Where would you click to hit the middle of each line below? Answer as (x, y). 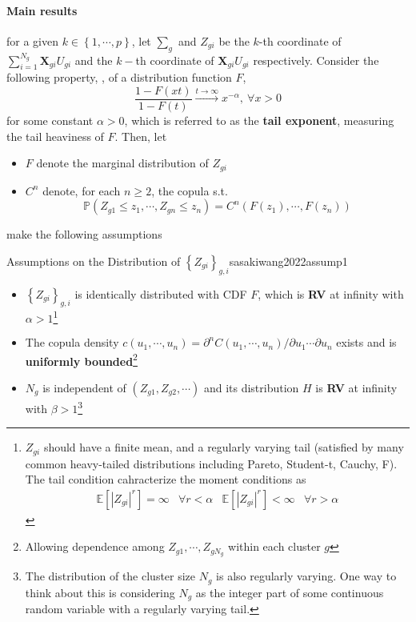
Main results (42, 10)
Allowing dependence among (95, 546)
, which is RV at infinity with (331, 293)
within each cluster (274, 546)
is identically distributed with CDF (161, 293)
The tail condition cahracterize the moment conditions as (166, 479)
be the (234, 40)
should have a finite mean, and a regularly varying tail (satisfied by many (224, 447)
